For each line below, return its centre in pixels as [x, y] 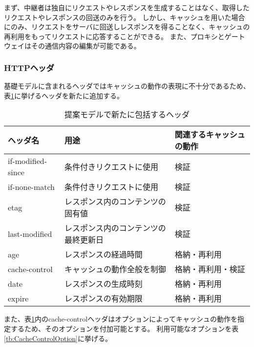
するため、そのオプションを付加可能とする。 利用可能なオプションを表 [125, 328]
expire [18, 298]
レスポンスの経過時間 [103, 254]
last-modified [30, 233]
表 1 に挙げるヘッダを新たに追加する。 [64, 95]
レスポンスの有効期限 [103, 299]
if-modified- [28, 161]
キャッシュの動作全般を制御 [115, 269]
